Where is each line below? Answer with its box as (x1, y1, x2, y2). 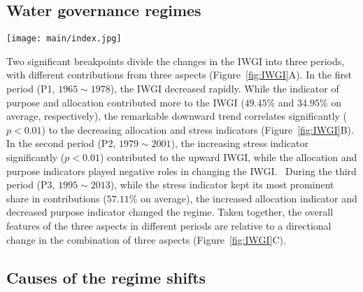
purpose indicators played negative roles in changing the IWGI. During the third (6, 163, 357, 178)
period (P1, (6, 81, 55, 96)
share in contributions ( (6, 190, 107, 205)
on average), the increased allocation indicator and (141, 190, 357, 205)
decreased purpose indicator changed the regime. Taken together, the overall (6, 204, 334, 219)
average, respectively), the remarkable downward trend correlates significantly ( (6, 109, 348, 123)
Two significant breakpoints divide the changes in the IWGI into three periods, (6, 53, 345, 68)
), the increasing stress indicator (171, 136, 308, 151)
